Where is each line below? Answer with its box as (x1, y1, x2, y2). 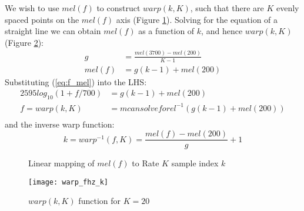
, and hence (201, 25, 243, 37)
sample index (171, 157, 219, 169)
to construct (96, 2, 141, 14)
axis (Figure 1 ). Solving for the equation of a (116, 13, 278, 25)
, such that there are (190, 2, 264, 14)
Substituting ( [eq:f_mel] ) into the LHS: (5, 75, 147, 88)
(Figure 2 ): (5, 36, 44, 48)
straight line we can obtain (5, 25, 101, 37)
